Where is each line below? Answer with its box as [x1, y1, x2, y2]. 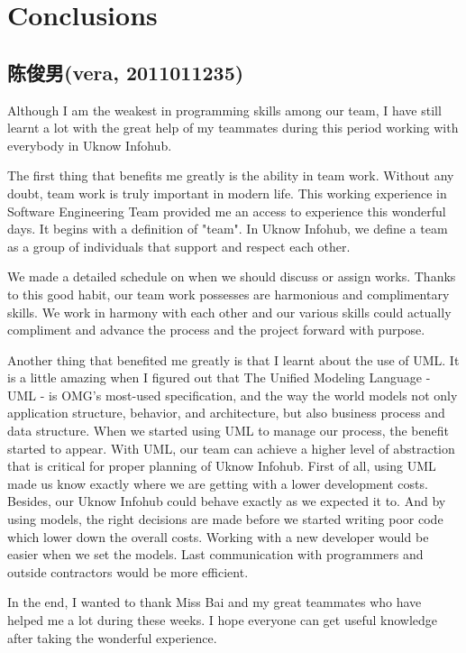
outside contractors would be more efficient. [7, 562, 249, 581]
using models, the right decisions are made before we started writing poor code [7, 510, 443, 529]
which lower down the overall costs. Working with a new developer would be [7, 527, 429, 546]
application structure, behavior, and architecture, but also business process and [7, 403, 445, 422]
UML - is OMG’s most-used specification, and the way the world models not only [7, 385, 458, 404]
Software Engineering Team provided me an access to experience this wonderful [7, 201, 446, 220]
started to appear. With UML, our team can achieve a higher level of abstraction [7, 438, 455, 457]
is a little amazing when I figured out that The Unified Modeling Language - [7, 368, 431, 387]
